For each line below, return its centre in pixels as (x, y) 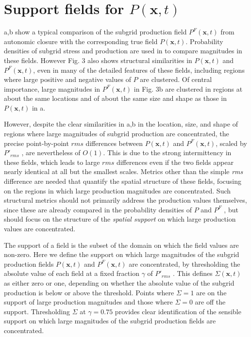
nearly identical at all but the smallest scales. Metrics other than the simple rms (124, 171)
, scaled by (231, 143)
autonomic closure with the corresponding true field (81, 41)
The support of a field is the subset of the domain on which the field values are (121, 245)
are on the (211, 292)
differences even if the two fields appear (175, 162)
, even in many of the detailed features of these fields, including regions (139, 70)
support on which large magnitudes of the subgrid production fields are (110, 321)
